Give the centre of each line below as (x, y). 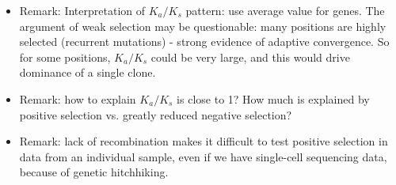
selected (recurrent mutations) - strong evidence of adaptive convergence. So (204, 42)
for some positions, (65, 57)
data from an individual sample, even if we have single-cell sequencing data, (203, 156)
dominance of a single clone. (88, 72)
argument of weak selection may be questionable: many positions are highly (203, 26)
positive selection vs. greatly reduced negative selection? (156, 114)
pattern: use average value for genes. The (285, 10)
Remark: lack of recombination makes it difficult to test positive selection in (204, 141)
